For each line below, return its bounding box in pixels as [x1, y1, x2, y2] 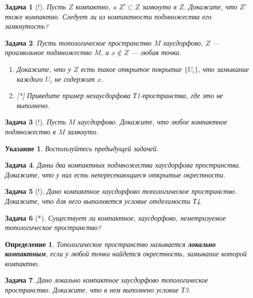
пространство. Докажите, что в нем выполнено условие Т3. [5, 285, 191, 295]
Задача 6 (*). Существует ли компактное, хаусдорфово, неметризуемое [5, 212, 226, 223]
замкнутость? [5, 21, 49, 31]
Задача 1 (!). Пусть [5, 1, 66, 11]
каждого [16, 73, 43, 84]
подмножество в [5, 126, 56, 136]
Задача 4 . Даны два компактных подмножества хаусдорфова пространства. [5, 160, 241, 170]
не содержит [54, 73, 95, 84]
